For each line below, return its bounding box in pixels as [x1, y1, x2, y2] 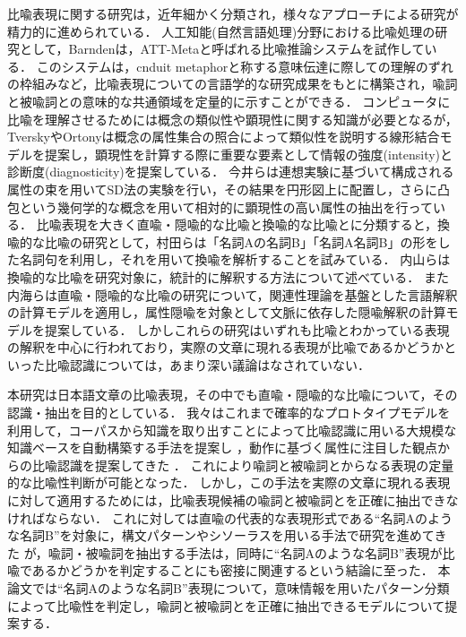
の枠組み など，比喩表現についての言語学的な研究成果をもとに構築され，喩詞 [7, 74, 458, 93]
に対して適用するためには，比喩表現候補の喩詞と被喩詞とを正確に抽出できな [7, 491, 459, 510]
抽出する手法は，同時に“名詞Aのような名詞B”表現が [135, 543, 443, 562]
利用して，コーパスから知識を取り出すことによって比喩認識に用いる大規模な [7, 420, 457, 439]
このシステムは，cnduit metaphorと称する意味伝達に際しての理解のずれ [36, 56, 453, 75]
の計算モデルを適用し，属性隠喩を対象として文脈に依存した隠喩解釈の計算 [7, 303, 446, 322]
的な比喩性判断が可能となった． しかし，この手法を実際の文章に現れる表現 [7, 473, 451, 492]
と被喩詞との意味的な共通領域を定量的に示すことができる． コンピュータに [7, 91, 451, 110]
